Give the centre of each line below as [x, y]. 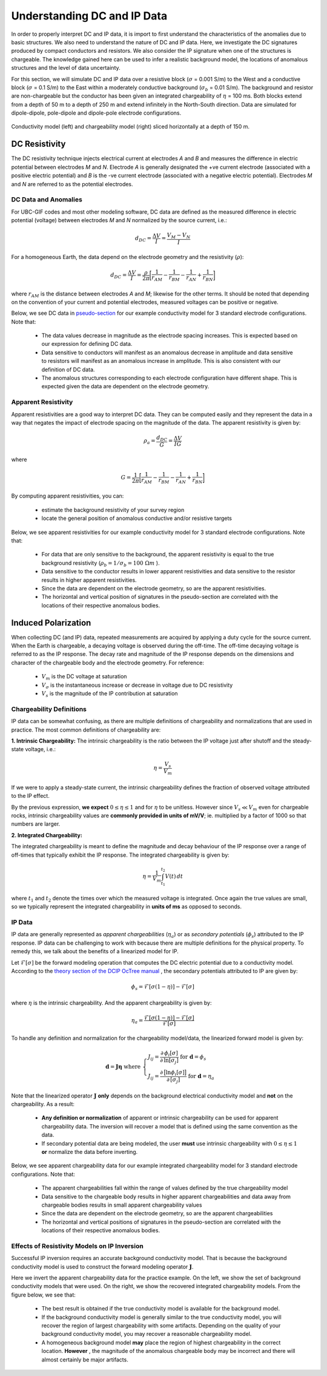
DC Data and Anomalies [47, 200]
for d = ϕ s [193, 1057]
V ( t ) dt [174, 876]
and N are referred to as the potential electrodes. [72, 184]
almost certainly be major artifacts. [85, 1360]
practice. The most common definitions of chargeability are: [86, 730]
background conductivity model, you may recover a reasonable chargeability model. [147, 1334]
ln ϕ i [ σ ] [175, 1073]
